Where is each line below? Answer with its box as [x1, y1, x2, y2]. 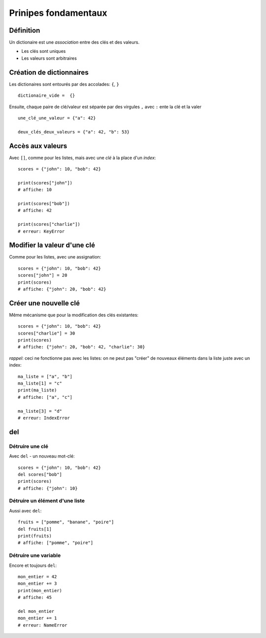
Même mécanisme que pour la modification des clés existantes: [9, 312, 139, 318]
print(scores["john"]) [18, 180, 73, 185]
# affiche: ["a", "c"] [18, 394, 73, 400]
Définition [9, 26, 40, 35]
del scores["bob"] [18, 471, 63, 477]
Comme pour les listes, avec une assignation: [9, 254, 101, 260]
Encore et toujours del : [9, 562, 57, 568]
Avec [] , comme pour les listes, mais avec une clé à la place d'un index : [9, 155, 156, 161]
